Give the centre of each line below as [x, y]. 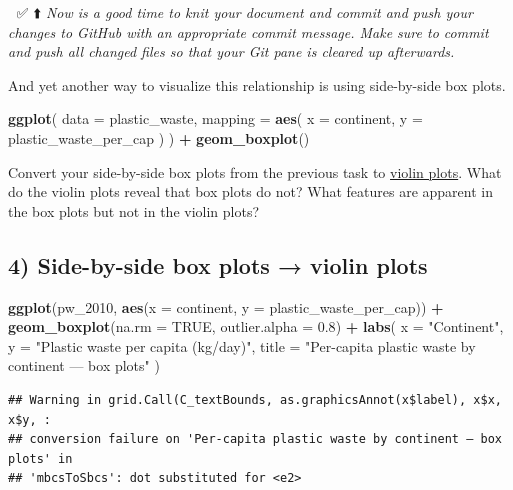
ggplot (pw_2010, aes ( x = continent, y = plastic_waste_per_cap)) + [226, 306]
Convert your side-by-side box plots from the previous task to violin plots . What [255, 171]
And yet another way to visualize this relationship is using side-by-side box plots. [257, 84]
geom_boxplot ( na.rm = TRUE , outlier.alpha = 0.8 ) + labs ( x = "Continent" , [256, 326]
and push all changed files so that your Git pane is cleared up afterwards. [231, 51]
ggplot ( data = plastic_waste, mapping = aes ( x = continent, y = [215, 118]
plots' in [40, 458]
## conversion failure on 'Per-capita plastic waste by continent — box [255, 439]
